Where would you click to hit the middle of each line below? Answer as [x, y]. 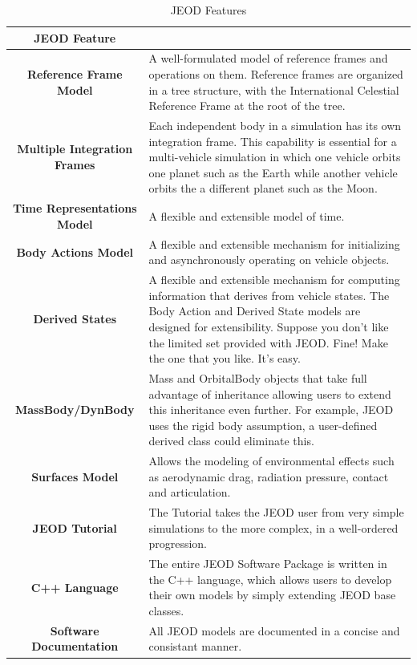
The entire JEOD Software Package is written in [268, 564]
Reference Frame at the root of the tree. [247, 105]
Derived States [75, 319]
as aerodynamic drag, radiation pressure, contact [269, 476]
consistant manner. [195, 646]
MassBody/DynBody [75, 410]
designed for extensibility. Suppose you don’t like [269, 326]
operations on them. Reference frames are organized [276, 74]
